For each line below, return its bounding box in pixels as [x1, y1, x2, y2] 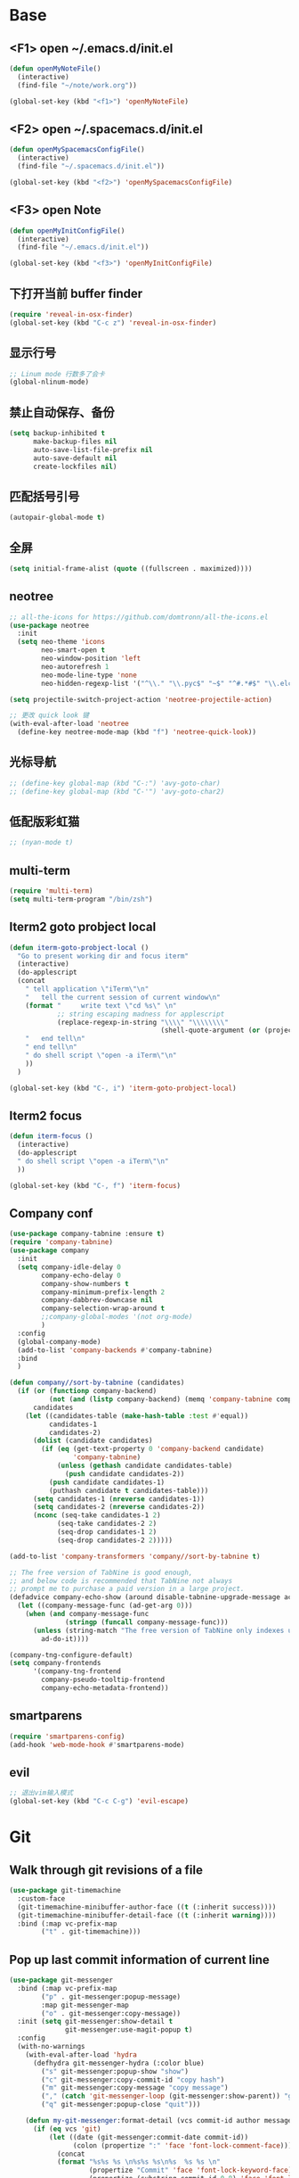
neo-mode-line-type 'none [41, 671, 138, 680]
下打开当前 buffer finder [9, 285, 143, 301]
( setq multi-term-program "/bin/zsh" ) [9, 895, 153, 903]
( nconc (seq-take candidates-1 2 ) [32, 1511, 162, 1520]
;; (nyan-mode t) [9, 838, 74, 847]
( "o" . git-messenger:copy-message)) [41, 2009, 181, 2017]
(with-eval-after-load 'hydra [25, 2050, 138, 2059]
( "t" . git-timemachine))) [41, 1927, 141, 1936]
